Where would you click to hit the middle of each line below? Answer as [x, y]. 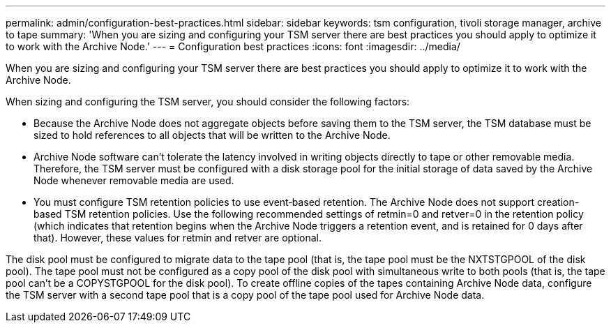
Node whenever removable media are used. [134, 180]
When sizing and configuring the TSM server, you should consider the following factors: [208, 102]
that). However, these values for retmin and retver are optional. [178, 238]
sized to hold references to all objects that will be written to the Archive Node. [212, 135]
